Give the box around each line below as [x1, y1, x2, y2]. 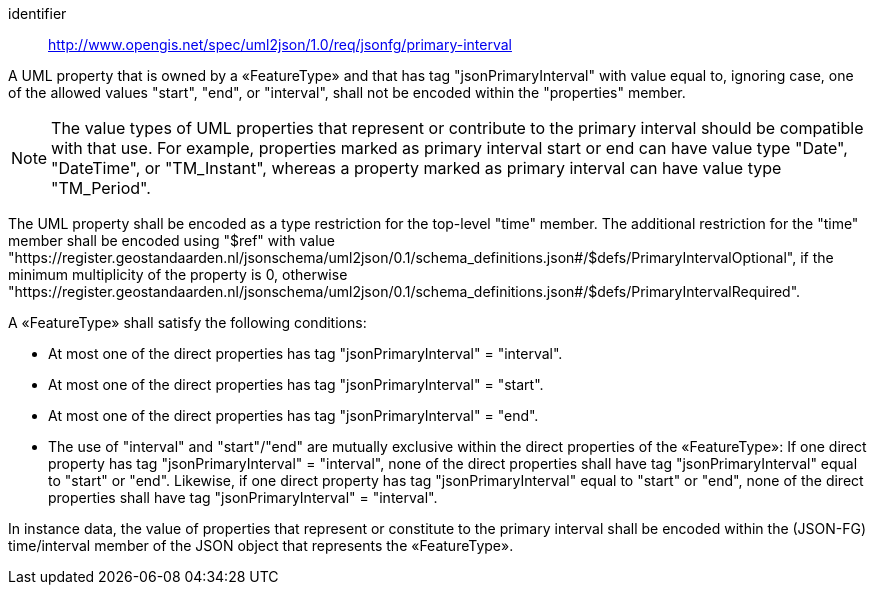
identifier [8, 5, 67, 22]
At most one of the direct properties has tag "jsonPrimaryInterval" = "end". [48, 407, 539, 424]
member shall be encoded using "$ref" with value [8, 232, 335, 249]
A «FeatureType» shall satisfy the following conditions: [8, 314, 367, 331]
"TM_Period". [51, 178, 151, 198]
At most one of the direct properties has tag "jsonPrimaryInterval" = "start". [48, 376, 544, 393]
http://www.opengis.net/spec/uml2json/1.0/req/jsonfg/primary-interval [48, 36, 512, 53]
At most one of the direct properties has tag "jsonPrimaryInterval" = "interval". [48, 345, 563, 362]
